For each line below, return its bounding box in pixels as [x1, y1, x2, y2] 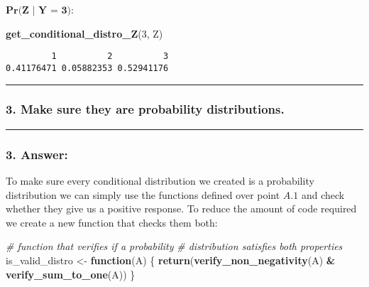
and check [301, 187, 345, 202]
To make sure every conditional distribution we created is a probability [6, 173, 314, 188]
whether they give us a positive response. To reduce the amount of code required [6, 201, 357, 216]
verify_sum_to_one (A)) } [6, 266, 136, 281]
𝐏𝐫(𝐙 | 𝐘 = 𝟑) [6, 6, 71, 16]
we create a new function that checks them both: [6, 215, 218, 229]
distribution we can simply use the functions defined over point [6, 187, 280, 202]
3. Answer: [6, 145, 68, 163]
